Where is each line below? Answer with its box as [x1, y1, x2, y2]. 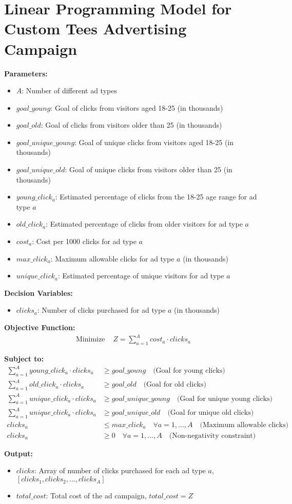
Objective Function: [4, 322, 75, 332]
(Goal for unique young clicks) [177, 395, 272, 402]
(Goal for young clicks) [153, 367, 225, 375]
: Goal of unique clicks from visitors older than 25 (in [65, 164, 232, 175]
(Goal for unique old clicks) [167, 409, 254, 417]
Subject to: [4, 353, 44, 364]
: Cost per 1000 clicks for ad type [32, 236, 137, 247]
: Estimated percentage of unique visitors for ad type [57, 270, 224, 281]
